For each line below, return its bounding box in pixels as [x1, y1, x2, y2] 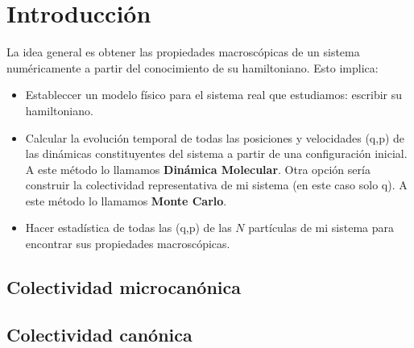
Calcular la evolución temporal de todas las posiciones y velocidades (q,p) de [25, 129, 405, 146]
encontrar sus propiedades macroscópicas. [25, 235, 230, 252]
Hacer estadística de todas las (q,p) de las [25, 219, 232, 236]
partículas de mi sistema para [248, 219, 395, 236]
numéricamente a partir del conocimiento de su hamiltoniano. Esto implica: [6, 59, 379, 76]
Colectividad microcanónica [6, 275, 241, 300]
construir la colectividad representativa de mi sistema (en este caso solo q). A [25, 176, 408, 193]
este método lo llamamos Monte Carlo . [25, 192, 227, 209]
